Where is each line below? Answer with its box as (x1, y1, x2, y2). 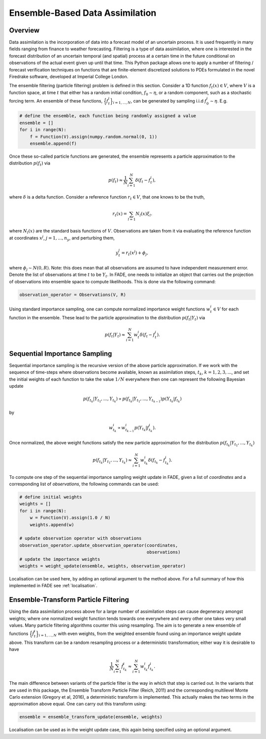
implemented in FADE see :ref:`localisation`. (9, 583, 98, 589)
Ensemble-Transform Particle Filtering (9, 596, 129, 604)
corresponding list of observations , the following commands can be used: (9, 481, 159, 487)
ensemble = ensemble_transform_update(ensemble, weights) (19, 714, 163, 720)
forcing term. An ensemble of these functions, (9, 98, 103, 103)
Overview (9, 26, 40, 34)
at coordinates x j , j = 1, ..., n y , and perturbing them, (9, 234, 115, 242)
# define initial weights (19, 494, 82, 500)
